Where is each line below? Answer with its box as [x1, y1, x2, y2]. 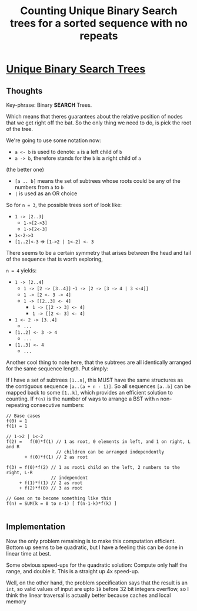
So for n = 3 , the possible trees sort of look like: [6, 202, 122, 208]
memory [6, 597, 26, 605]
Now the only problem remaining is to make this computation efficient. [6, 537, 176, 544]
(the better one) [6, 166, 44, 173]
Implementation [6, 522, 66, 532]
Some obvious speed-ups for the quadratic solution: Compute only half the [6, 561, 188, 569]
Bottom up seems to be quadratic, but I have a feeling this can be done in [6, 544, 183, 551]
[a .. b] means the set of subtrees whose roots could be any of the [14, 178, 181, 184]
